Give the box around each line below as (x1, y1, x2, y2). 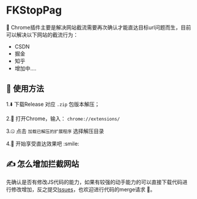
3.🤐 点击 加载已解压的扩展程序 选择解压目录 (6, 128, 105, 135)
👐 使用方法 (6, 84, 44, 94)
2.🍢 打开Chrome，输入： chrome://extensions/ (6, 115, 121, 122)
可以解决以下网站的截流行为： (6, 31, 78, 38)
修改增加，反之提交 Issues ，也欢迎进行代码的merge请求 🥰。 (11, 185, 156, 193)
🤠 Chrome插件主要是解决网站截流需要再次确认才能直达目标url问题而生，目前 (6, 24, 191, 31)
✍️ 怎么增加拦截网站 (6, 159, 79, 169)
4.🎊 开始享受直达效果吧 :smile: (6, 140, 79, 147)
